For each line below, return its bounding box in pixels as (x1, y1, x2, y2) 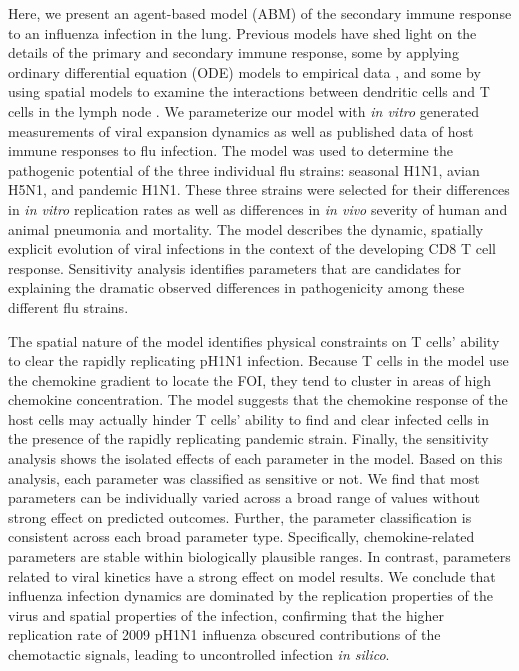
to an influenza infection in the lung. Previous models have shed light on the (8, 22, 477, 43)
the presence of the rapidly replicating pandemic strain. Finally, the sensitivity (8, 428, 489, 449)
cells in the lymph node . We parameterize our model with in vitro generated (8, 100, 479, 121)
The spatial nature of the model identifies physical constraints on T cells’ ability (8, 330, 500, 351)
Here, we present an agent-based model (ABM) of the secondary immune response (8, 3, 512, 23)
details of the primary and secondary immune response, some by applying (8, 42, 459, 63)
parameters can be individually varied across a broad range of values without (8, 487, 480, 508)
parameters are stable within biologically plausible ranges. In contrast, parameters (8, 546, 511, 567)
